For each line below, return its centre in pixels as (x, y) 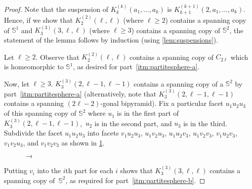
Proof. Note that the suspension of (56, 9)
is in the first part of (148, 113)
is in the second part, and (133, 123)
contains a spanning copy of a (178, 83)
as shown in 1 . (83, 142)
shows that (137, 170)
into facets (103, 133)
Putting (16, 170)
